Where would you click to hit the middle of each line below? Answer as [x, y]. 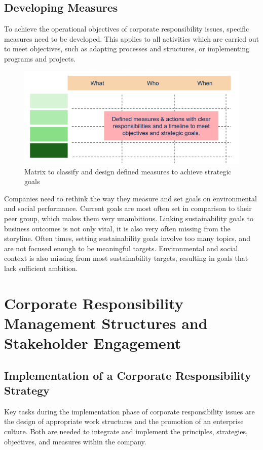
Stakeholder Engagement [93, 343]
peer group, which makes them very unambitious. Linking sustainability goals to [129, 218]
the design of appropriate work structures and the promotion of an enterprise [124, 421]
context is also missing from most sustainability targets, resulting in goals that [126, 258]
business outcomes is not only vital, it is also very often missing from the [117, 228]
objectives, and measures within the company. [75, 441]
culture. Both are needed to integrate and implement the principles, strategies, [126, 431]
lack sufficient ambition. [41, 268]
